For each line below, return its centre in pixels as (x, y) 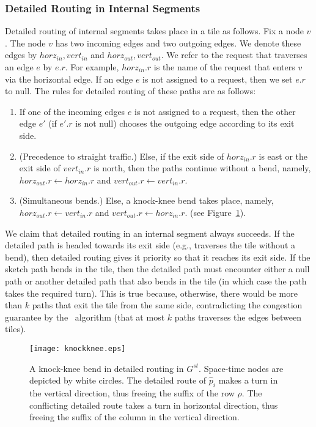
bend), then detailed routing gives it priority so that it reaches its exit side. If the (158, 257)
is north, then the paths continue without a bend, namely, (202, 168)
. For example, (92, 67)
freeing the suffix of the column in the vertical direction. (134, 417)
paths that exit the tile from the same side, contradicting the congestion (167, 305)
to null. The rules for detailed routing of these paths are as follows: (130, 91)
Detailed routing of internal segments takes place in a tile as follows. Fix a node (154, 31)
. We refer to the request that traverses (234, 55)
